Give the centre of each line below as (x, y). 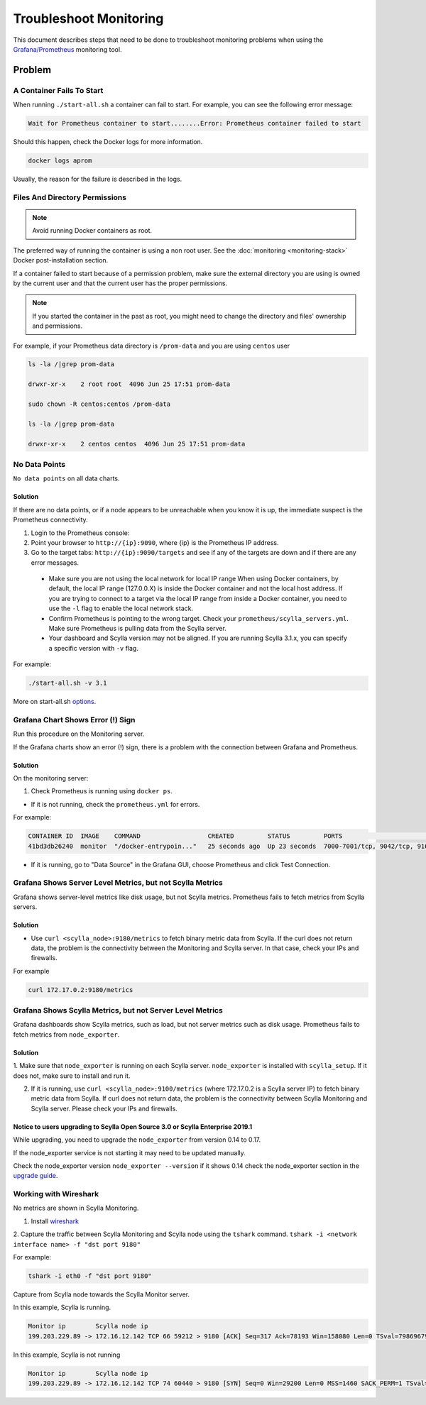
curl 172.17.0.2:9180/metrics (81, 990)
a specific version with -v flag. (93, 648)
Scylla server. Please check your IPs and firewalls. (104, 1108)
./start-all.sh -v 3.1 (67, 683)
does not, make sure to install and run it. (72, 1076)
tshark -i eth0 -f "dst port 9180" (90, 1276)
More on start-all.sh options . (55, 702)
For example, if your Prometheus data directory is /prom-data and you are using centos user (152, 346)
